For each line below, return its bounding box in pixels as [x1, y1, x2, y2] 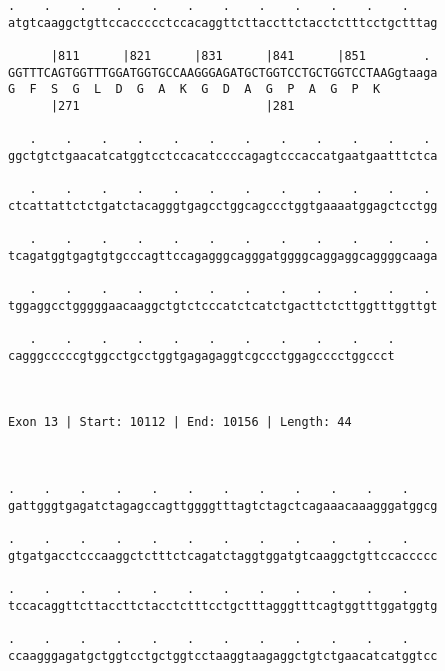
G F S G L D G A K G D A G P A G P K [8, 82, 381, 97]
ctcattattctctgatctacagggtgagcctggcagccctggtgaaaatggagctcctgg [8, 198, 438, 213]
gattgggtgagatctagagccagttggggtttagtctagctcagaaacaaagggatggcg [8, 498, 438, 513]
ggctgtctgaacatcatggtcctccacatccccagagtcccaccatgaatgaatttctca [8, 148, 438, 163]
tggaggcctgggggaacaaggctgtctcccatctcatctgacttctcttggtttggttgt [8, 298, 438, 313]
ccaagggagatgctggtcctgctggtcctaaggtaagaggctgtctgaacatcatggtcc [8, 648, 438, 663]
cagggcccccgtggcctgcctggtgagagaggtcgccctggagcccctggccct [8, 348, 395, 363]
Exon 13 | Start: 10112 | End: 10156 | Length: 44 [8, 415, 352, 430]
